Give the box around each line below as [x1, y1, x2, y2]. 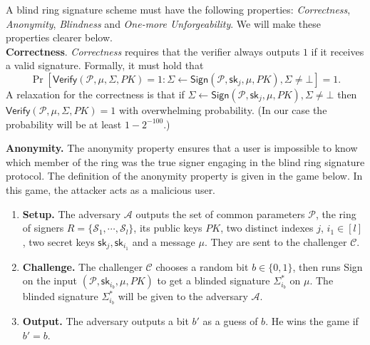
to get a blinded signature [157, 273, 270, 288]
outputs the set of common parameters [135, 206, 305, 221]
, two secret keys [22, 234, 95, 249]
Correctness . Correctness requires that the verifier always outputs [6, 43, 300, 58]
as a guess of [202, 314, 258, 329]
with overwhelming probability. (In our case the [118, 102, 327, 117]
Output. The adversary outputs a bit [22, 314, 189, 329]
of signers [22, 220, 64, 235]
